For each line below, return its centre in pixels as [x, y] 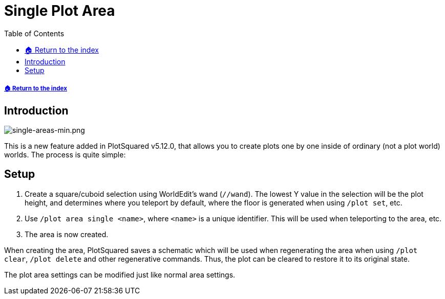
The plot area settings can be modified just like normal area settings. [120, 274]
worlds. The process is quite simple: [65, 154]
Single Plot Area [60, 11]
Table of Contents [34, 33]
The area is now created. [67, 234]
